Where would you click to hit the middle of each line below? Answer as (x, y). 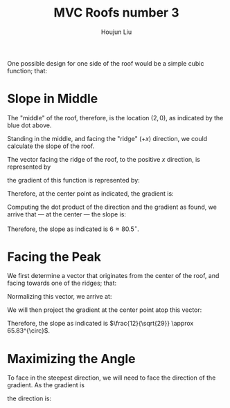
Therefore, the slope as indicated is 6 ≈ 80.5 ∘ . (73, 228)
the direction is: (29, 398)
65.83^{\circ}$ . (29, 331)
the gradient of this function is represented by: (73, 180)
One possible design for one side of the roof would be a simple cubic (106, 63)
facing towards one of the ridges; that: (62, 283)
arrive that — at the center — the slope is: (67, 214)
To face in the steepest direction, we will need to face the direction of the (112, 378)
